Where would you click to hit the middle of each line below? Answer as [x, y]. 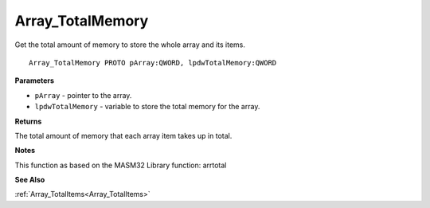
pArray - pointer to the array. [83, 95]
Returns [28, 121]
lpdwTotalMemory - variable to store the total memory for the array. [147, 107]
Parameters [35, 80]
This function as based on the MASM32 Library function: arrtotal [121, 165]
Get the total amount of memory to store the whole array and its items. [130, 45]
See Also [30, 180]
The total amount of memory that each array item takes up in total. [123, 135]
